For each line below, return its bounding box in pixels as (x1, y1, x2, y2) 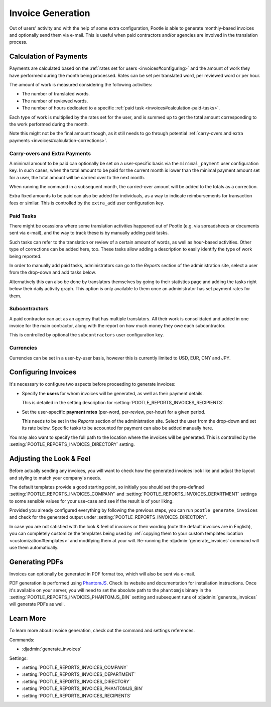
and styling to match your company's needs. (9, 475, 101, 481)
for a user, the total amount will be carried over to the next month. (9, 174, 145, 180)
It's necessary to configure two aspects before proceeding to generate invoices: (9, 381, 176, 387)
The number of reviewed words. (22, 98, 88, 104)
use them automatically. (9, 545, 59, 551)
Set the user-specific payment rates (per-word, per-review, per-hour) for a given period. (22, 409, 206, 415)
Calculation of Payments (9, 52, 88, 61)
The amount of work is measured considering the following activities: (9, 82, 153, 88)
